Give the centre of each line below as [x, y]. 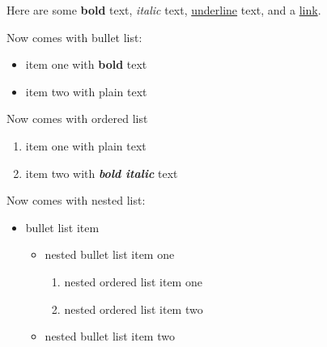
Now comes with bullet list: [74, 37]
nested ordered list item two [134, 309]
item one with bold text [86, 64]
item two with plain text [86, 91]
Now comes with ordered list [77, 118]
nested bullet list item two [110, 336]
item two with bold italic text [102, 173]
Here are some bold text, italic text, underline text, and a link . [164, 10]
